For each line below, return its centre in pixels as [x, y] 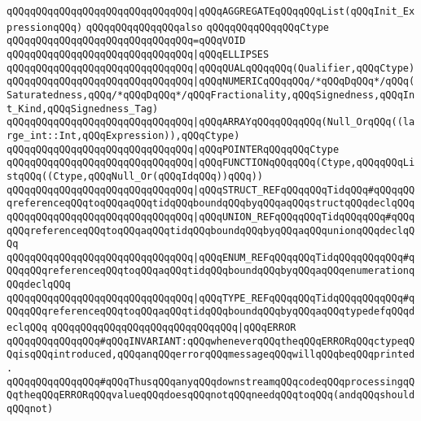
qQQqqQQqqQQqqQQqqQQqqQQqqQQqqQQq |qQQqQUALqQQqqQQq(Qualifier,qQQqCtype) [211, 68]
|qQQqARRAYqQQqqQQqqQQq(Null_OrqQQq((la [304, 122]
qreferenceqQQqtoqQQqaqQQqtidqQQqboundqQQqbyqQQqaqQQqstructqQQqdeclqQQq [211, 204]
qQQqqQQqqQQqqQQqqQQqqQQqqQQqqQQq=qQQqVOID [126, 41]
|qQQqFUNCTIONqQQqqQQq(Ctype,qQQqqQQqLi [304, 163]
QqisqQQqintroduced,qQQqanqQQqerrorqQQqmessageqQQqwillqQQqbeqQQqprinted [211, 355]
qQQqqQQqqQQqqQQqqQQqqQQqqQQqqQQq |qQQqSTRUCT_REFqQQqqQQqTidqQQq [187, 190]
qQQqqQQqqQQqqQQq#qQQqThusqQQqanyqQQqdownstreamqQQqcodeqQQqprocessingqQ [211, 382]
